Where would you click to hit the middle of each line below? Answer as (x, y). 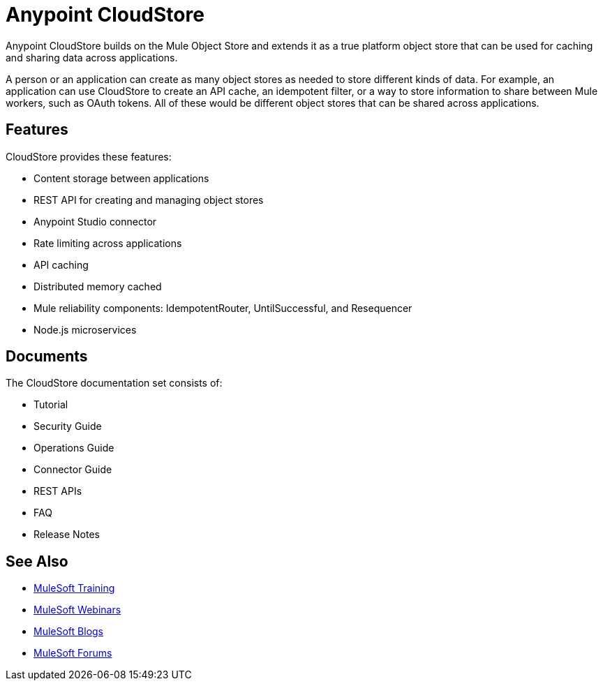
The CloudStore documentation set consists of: (114, 383)
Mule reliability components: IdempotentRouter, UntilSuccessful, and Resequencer (223, 308)
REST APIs (58, 491)
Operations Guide (74, 448)
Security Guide (68, 426)
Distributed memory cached (98, 286)
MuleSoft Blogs (68, 632)
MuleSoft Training (74, 588)
